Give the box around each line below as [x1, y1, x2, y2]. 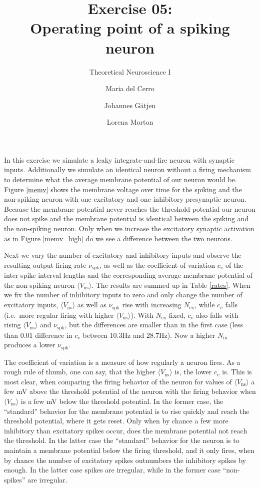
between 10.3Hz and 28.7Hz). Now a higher [82, 329, 215, 340]
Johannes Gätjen [104, 100, 156, 110]
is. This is [222, 366, 252, 377]
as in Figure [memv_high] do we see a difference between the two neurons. [4, 233, 232, 243]
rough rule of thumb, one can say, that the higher [4, 366, 155, 377]
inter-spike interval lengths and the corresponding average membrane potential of [4, 270, 253, 280]
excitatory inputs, [4, 299, 58, 310]
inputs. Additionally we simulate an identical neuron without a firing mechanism [4, 164, 251, 175]
